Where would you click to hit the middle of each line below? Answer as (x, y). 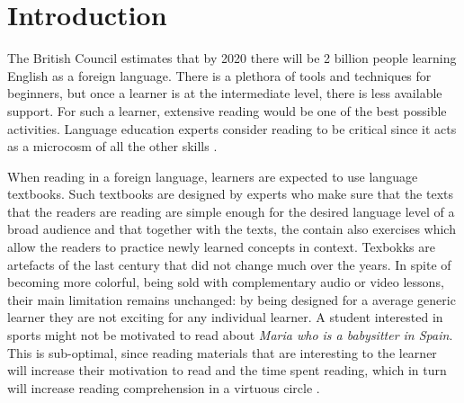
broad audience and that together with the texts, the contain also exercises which (232, 229)
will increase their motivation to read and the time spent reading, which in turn (227, 370)
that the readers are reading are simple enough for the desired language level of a (231, 211)
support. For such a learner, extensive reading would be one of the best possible (227, 110)
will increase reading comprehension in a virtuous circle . (164, 387)
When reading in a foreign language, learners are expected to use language (213, 176)
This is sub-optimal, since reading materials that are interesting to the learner (222, 352)
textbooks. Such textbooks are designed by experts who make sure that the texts (231, 194)
